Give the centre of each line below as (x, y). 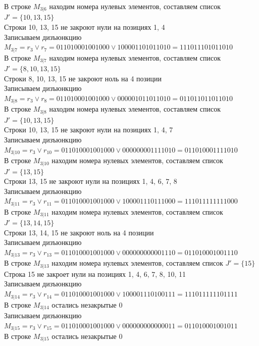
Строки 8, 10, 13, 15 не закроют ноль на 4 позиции (83, 78)
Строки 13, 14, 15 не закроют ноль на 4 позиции (79, 232)
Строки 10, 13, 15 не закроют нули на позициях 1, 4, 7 (89, 130)
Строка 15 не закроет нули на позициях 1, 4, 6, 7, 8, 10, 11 (95, 274)
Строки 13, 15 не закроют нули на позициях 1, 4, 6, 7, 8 (91, 181)
